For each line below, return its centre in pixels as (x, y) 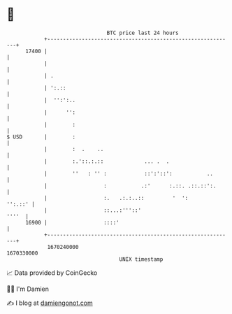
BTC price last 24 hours (143, 33)
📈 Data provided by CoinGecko (52, 273)
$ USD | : (41, 137)
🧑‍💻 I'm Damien (28, 289)
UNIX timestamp (141, 259)
